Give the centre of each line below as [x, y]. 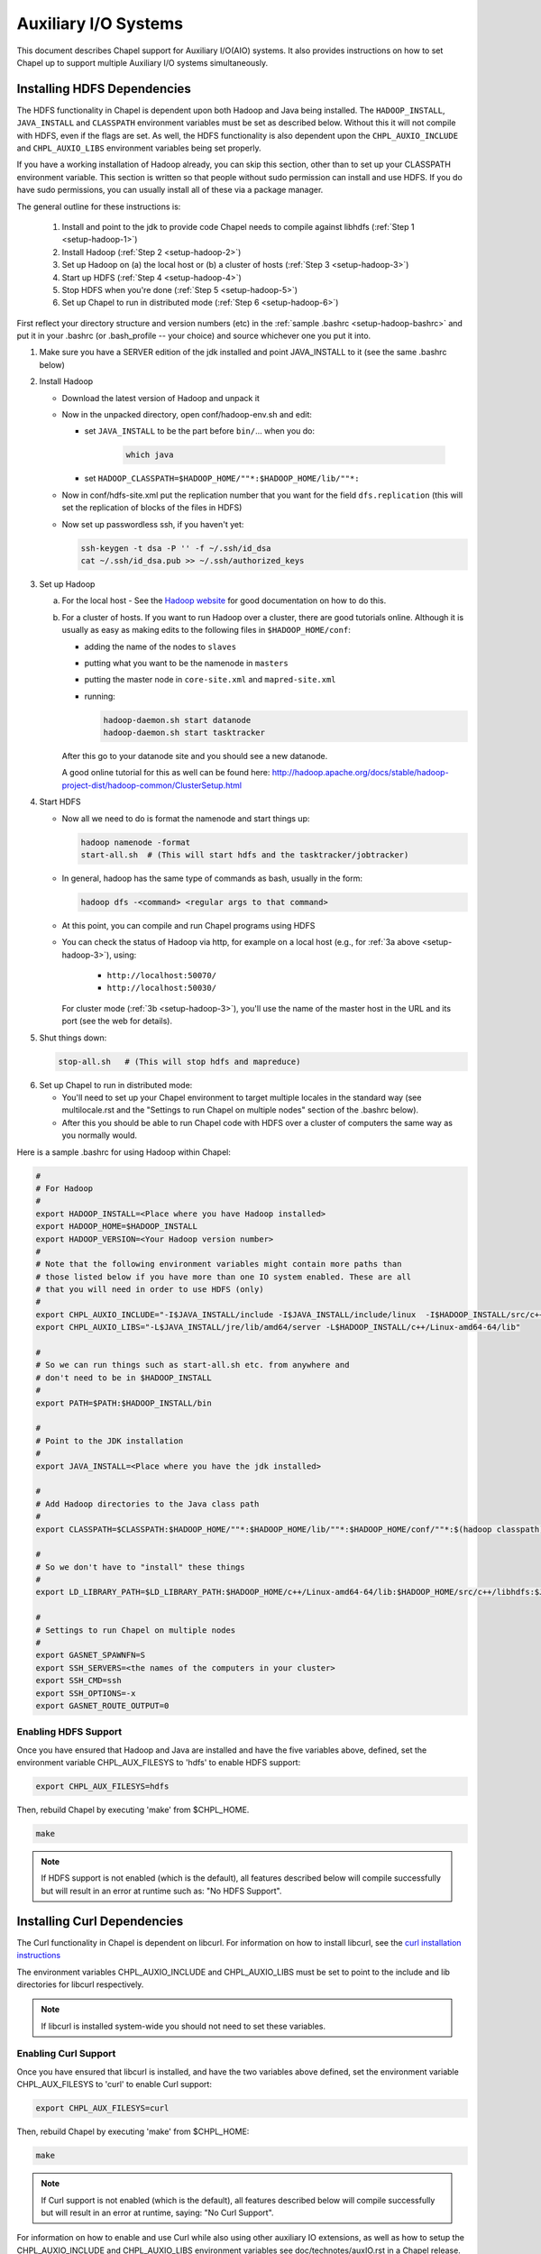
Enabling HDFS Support [69, 1732]
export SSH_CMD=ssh [78, 1681]
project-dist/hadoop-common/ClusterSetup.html [152, 785]
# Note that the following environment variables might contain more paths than [219, 1264]
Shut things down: [73, 1038]
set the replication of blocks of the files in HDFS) [152, 508]
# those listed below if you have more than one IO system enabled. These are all [224, 1277]
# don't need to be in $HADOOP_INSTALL [124, 1378]
